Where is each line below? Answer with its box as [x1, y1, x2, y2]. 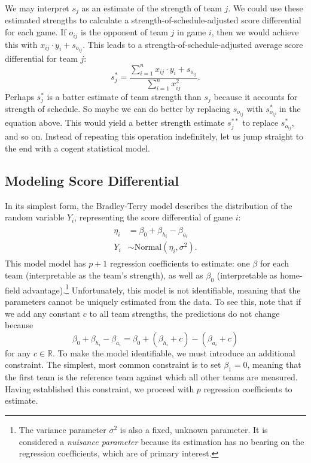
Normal [134, 243, 162, 252]
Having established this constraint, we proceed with [5, 382, 194, 395]
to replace [242, 116, 279, 129]
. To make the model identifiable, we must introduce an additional [53, 346, 295, 359]
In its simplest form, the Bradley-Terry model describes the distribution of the [5, 199, 292, 211]
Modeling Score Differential [5, 171, 179, 189]
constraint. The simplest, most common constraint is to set [5, 358, 221, 371]
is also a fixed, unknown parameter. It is [120, 423, 268, 435]
